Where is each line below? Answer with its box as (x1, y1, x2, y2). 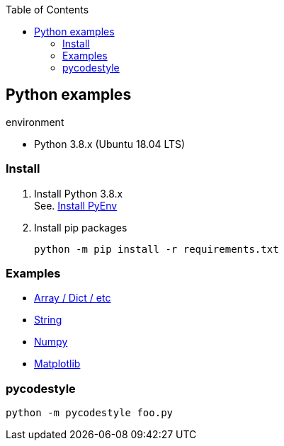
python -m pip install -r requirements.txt (34, 243, 279, 255)
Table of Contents (6, 4, 89, 16)
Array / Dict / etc (34, 292, 111, 304)
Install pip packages (34, 221, 127, 234)
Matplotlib (34, 358, 81, 370)
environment (6, 115, 64, 128)
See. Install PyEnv (34, 199, 118, 212)
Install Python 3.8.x (34, 187, 123, 200)
